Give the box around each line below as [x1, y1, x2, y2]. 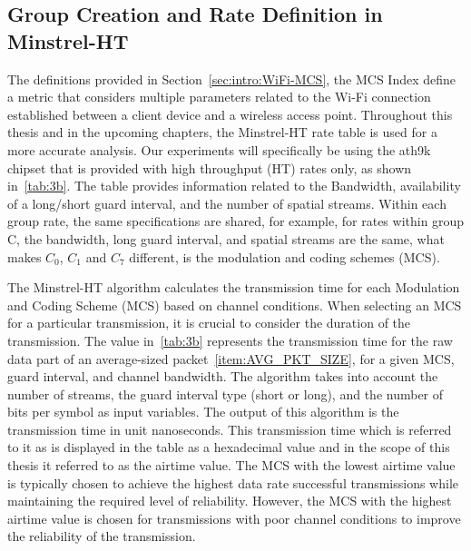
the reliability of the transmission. [7, 526, 196, 546]
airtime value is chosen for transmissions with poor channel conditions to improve [7, 508, 461, 527]
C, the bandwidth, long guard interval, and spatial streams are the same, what [7, 229, 445, 248]
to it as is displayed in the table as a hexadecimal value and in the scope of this [7, 438, 450, 457]
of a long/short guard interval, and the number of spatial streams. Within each [7, 193, 446, 212]
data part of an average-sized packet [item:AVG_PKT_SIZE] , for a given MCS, [7, 349, 455, 368]
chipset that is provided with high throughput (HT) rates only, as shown [7, 158, 412, 177]
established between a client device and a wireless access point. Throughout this [7, 104, 453, 123]
